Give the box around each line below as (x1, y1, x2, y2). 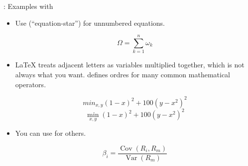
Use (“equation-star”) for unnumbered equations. (15, 17, 165, 28)
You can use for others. (15, 128, 86, 138)
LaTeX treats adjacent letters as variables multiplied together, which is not (15, 59, 245, 70)
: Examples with (3, 1, 53, 11)
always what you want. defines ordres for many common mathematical (15, 69, 230, 79)
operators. (15, 79, 46, 89)
